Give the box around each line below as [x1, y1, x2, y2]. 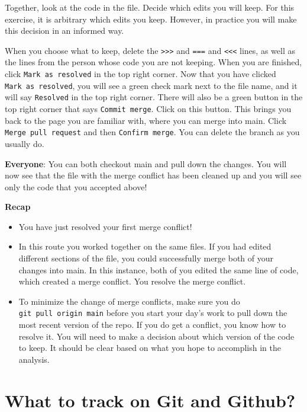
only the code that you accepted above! [5, 180, 147, 193]
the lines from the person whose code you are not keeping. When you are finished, [5, 56, 302, 68]
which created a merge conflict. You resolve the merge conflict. [18, 275, 246, 288]
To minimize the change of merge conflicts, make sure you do [18, 295, 240, 307]
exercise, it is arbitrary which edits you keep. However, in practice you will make [5, 12, 297, 25]
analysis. [18, 353, 50, 365]
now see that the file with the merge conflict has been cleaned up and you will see [5, 169, 302, 181]
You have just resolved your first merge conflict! [18, 220, 192, 232]
